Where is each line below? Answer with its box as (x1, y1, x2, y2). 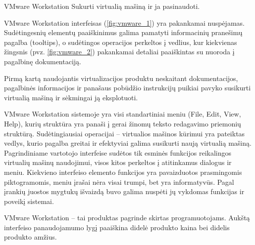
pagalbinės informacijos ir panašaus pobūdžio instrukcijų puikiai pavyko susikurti (4, 82, 251, 93)
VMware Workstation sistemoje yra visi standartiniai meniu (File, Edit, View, (4, 109, 241, 119)
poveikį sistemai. (4, 196, 54, 206)
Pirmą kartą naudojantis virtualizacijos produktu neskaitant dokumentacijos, (4, 73, 238, 83)
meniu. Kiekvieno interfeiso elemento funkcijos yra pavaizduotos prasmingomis (4, 166, 242, 177)
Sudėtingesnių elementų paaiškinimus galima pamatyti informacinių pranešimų (4, 27, 243, 38)
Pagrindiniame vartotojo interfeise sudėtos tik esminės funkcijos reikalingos (4, 147, 232, 158)
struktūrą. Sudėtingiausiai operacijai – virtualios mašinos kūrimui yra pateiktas (4, 128, 245, 138)
